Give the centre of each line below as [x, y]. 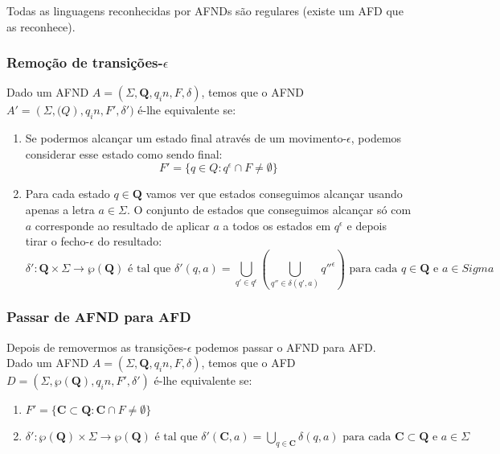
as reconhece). [41, 26]
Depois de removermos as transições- [97, 347]
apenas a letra [60, 209]
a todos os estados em [277, 225]
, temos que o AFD [248, 363]
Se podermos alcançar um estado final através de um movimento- [186, 138]
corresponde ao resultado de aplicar [122, 225]
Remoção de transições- [85, 62]
